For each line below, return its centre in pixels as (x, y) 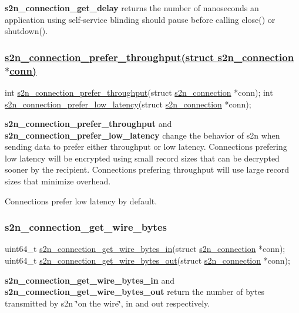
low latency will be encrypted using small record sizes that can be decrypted (142, 158)
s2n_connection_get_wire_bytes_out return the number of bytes (135, 292)
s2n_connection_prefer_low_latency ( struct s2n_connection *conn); (128, 104)
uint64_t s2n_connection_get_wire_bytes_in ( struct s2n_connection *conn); (145, 249)
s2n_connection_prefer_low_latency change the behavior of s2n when (142, 135)
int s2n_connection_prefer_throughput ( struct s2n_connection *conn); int (139, 92)
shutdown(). (26, 31)
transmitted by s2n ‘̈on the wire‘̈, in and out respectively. (107, 303)
